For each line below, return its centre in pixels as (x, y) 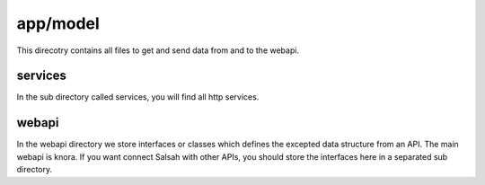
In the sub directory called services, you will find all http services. (138, 97)
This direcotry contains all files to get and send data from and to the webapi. (158, 50)
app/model (58, 23)
